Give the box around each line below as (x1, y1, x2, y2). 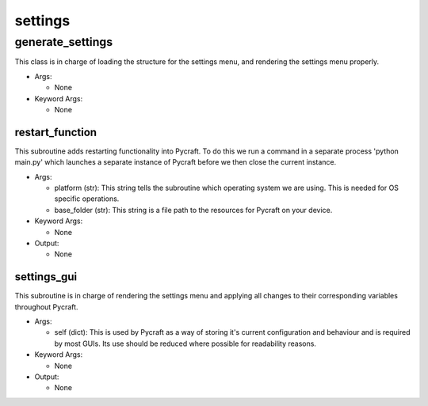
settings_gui (14, 270, 78, 284)
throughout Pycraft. (14, 302, 78, 312)
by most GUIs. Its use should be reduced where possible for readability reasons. (54, 339, 317, 348)
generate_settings (14, 35, 113, 49)
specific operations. (54, 194, 120, 203)
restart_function (14, 125, 97, 138)
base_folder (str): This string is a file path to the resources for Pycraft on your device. (54, 205, 333, 214)
